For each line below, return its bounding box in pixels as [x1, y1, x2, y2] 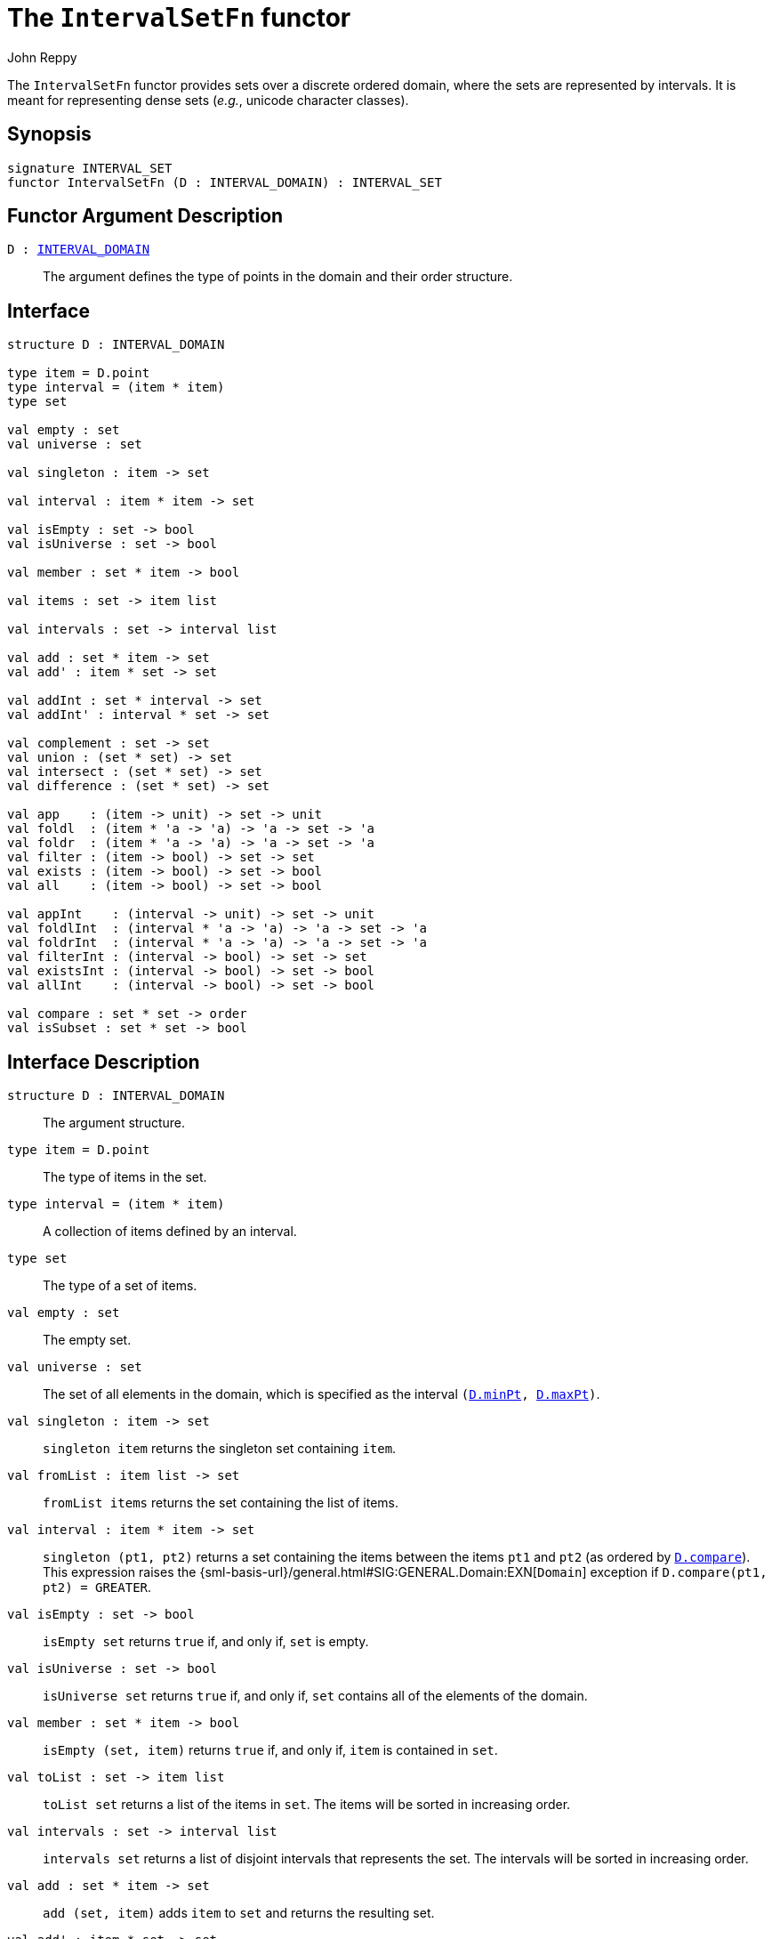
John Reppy [7, 49, 77, 65]
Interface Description [7, 1050, 200, 1073]
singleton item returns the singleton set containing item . [43, 1441, 397, 1457]
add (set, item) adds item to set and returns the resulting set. [43, 1905, 435, 1921]
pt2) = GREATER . [43, 1579, 152, 1596]
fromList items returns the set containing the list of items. [43, 1495, 398, 1511]
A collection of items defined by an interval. [43, 1224, 297, 1240]
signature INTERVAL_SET [7, 160, 173, 175]
